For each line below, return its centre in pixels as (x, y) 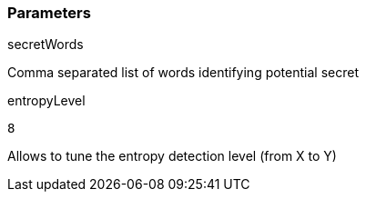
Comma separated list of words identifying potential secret (183, 73)
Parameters (49, 13)
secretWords (46, 45)
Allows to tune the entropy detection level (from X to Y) (172, 156)
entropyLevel (46, 101)
